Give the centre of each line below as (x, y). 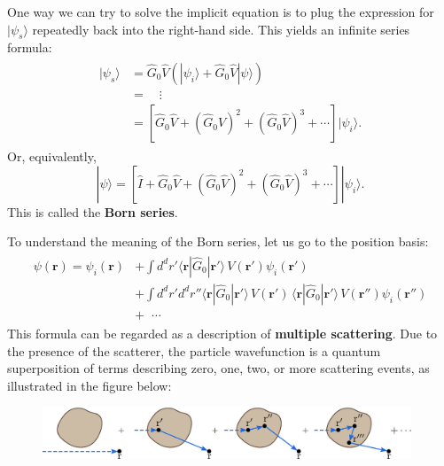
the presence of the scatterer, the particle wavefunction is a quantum (194, 350)
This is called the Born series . (93, 211)
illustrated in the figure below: (90, 385)
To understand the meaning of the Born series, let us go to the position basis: (218, 241)
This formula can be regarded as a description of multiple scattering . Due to (222, 334)
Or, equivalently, (52, 156)
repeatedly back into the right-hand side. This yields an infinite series (221, 29)
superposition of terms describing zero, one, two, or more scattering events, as (218, 368)
